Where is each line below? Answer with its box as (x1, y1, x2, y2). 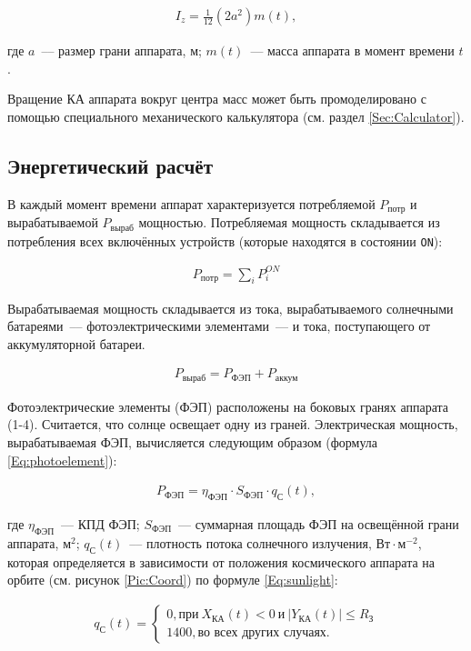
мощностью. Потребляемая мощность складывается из (138, 213, 440, 232)
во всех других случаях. (197, 626, 330, 640)
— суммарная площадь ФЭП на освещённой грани (178, 514, 459, 533)
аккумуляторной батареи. (7, 334, 145, 353)
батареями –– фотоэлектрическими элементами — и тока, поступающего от (7, 316, 431, 336)
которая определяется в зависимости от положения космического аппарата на (7, 552, 436, 571)
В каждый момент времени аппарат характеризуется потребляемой (7, 194, 376, 213)
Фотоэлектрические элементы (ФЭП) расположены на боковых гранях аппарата (7, 396, 449, 416)
